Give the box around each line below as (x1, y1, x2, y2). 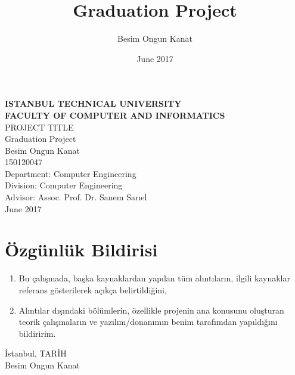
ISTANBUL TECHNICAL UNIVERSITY (5, 97, 182, 110)
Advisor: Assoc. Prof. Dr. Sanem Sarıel (5, 191, 147, 203)
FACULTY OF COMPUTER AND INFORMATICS (5, 109, 225, 121)
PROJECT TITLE (5, 120, 74, 133)
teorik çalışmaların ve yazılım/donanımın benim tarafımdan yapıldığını (18, 315, 278, 328)
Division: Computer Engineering (5, 179, 123, 191)
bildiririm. (18, 327, 56, 339)
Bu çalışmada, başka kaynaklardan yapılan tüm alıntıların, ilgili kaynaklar (18, 272, 290, 284)
